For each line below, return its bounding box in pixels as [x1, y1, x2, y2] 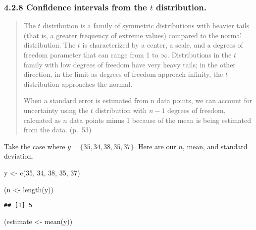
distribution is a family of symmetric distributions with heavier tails [43, 20, 250, 31]
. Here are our [134, 141, 176, 151]
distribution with [95, 105, 147, 115]
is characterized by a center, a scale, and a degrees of [82, 40, 243, 50]
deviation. [4, 151, 34, 161]
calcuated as [23, 115, 61, 125]
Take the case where [4, 141, 65, 151]
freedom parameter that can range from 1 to [23, 50, 158, 59]
